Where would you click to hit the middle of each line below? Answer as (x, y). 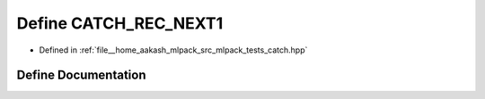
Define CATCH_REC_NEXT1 (120, 23)
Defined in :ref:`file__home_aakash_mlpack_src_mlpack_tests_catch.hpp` (173, 50)
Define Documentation (81, 75)
